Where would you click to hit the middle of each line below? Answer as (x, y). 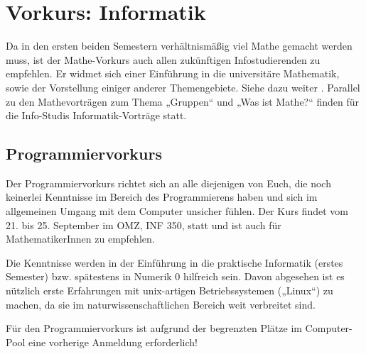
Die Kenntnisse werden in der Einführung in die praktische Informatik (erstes (174, 262)
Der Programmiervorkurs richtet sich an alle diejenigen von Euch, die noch (168, 183)
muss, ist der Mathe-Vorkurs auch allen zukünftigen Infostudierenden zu (163, 59)
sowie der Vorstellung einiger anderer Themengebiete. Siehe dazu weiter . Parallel (183, 87)
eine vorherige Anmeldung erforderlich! (113, 342)
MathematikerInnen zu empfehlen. (80, 239)
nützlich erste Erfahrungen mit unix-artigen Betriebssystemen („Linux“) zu (169, 291)
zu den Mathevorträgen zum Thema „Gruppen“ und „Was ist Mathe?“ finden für (183, 101)
